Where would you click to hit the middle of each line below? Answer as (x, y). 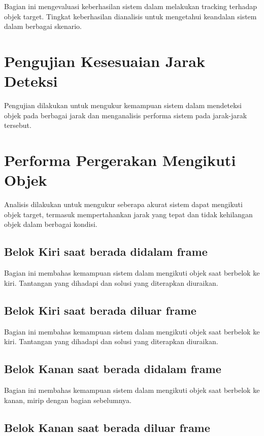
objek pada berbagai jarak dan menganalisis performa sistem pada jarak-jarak (126, 115)
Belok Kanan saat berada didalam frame (113, 369)
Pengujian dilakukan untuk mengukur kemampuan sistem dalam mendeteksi (123, 105)
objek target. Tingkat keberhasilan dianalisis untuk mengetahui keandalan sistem (130, 16)
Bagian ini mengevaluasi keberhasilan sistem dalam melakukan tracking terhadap (131, 6)
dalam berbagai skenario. (43, 26)
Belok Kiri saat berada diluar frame (100, 310)
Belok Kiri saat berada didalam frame (106, 251)
